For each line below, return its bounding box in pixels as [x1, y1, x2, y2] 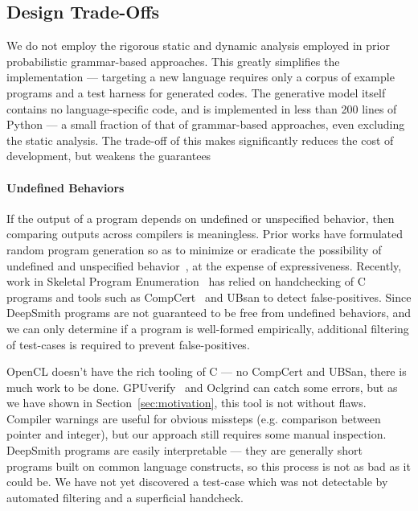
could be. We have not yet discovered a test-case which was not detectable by [6, 473, 388, 490]
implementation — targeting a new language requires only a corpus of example [6, 68, 395, 85]
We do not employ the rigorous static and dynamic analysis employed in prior [6, 37, 390, 54]
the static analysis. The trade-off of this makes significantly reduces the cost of [6, 131, 394, 148]
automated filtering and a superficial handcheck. [6, 488, 244, 505]
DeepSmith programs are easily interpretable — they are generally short [6, 442, 363, 459]
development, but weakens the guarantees [6, 147, 211, 164]
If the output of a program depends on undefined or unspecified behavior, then [6, 209, 395, 226]
